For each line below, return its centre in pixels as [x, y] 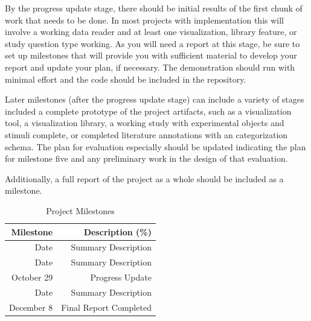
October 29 [32, 277]
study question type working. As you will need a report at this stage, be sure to [152, 43]
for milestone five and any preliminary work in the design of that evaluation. [146, 158]
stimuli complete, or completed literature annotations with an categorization [146, 134]
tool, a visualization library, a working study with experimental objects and [145, 123]
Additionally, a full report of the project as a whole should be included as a [144, 178]
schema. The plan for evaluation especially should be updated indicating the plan [155, 146]
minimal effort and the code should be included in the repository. [126, 79]
